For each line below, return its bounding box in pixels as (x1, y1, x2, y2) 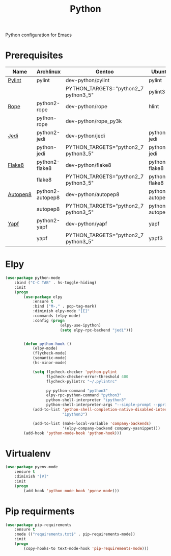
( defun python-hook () (23, 341, 72, 346)
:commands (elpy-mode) (32, 313, 81, 319)
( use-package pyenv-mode (5, 465, 58, 470)
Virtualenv (5, 447, 51, 459)
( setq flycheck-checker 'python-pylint (32, 369, 117, 374)
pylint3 (148, 88, 165, 95)
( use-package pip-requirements (5, 522, 72, 527)
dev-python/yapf (65, 220, 107, 228)
